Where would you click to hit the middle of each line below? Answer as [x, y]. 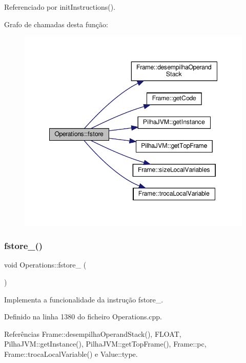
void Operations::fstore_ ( [45, 265]
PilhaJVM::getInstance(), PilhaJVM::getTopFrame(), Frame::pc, [105, 344]
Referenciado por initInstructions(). [60, 7]
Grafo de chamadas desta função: [56, 24]
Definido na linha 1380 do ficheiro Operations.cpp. [83, 317]
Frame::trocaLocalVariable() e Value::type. [71, 354]
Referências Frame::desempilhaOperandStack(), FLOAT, [93, 333]
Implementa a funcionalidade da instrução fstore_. [84, 299]
